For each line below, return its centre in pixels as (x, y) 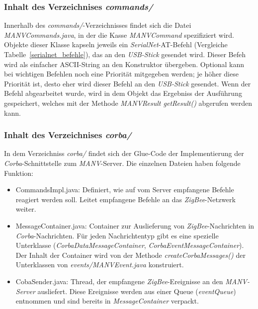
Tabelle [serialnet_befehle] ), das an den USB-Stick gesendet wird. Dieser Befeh (125, 54)
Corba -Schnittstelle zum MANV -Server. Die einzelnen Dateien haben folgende (122, 163)
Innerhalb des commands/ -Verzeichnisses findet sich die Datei (98, 25)
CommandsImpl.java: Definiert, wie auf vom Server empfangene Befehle (125, 190)
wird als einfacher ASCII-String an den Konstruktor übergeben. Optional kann (124, 64)
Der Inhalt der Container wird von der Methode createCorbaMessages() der (130, 255)
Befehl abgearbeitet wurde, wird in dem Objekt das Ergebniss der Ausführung (123, 93)
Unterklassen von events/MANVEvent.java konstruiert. (100, 265)
